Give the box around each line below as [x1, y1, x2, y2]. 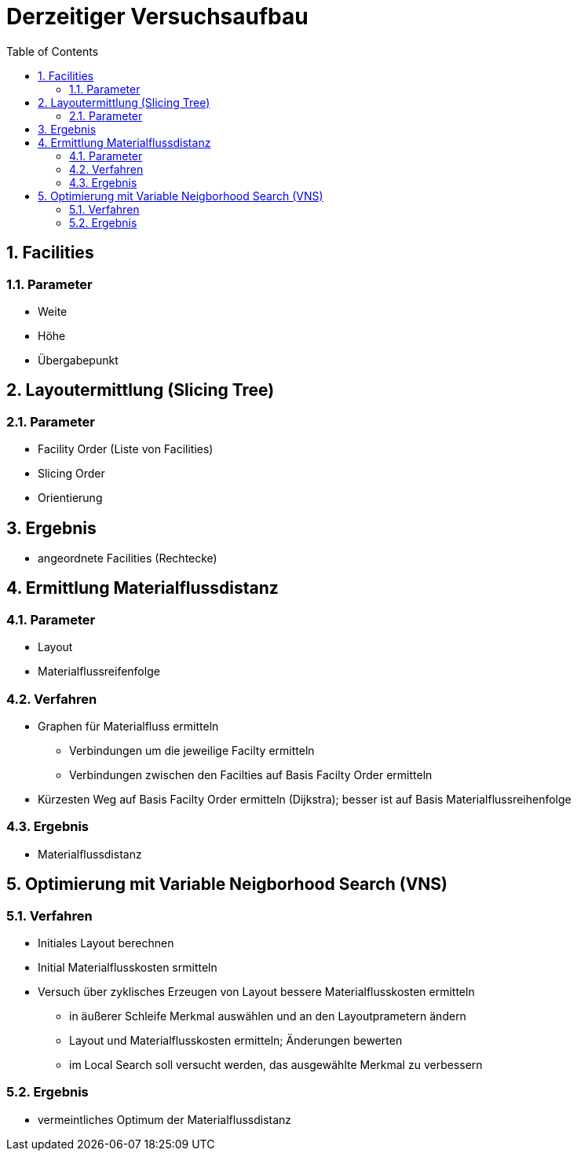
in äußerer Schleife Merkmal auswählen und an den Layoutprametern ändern [69, 1009, 466, 1023]
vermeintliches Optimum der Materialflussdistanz [38, 1112, 292, 1126]
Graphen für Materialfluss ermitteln [38, 719, 219, 733]
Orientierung [38, 491, 103, 505]
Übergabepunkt [38, 353, 119, 367]
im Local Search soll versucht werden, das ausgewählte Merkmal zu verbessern [69, 1057, 483, 1071]
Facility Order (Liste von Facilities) [38, 442, 214, 456]
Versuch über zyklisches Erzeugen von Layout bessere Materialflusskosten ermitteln [38, 984, 475, 998]
